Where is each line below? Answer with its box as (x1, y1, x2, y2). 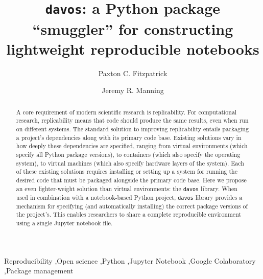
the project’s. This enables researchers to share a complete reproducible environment (16, 210, 242, 219)
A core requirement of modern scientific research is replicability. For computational (16, 107, 237, 116)
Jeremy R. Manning (102, 85, 164, 96)
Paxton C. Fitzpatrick (98, 67, 168, 78)
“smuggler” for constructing (32, 18, 233, 39)
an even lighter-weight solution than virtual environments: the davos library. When (16, 184, 237, 193)
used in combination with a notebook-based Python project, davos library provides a (16, 193, 243, 201)
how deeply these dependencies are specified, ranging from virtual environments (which (16, 142, 248, 150)
